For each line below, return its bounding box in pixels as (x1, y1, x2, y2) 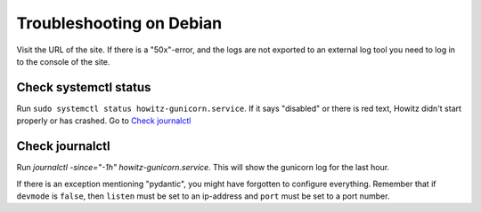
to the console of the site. (16, 56, 110, 67)
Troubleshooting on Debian (16, 13, 223, 33)
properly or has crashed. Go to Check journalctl (16, 115, 192, 126)
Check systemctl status (16, 80, 151, 95)
